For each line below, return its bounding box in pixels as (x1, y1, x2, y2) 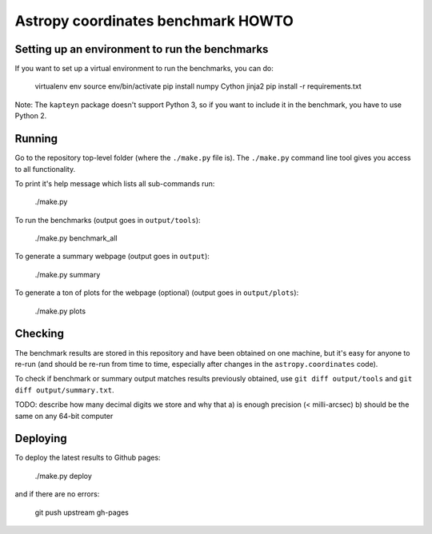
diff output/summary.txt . (14, 385, 114, 395)
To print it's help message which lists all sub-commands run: (14, 178, 215, 188)
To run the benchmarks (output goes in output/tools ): (14, 215, 201, 225)
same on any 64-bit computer (14, 411, 114, 420)
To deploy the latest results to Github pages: (14, 452, 161, 463)
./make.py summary (34, 269, 101, 279)
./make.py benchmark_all (34, 233, 118, 243)
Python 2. (14, 111, 47, 121)
